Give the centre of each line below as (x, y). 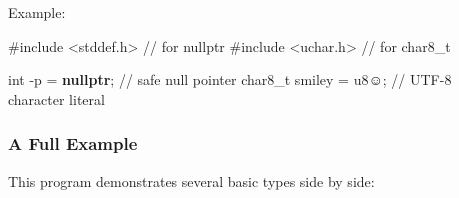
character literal (56, 98)
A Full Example (73, 143)
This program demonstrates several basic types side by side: (191, 180)
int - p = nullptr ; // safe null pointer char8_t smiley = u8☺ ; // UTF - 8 (230, 79)
